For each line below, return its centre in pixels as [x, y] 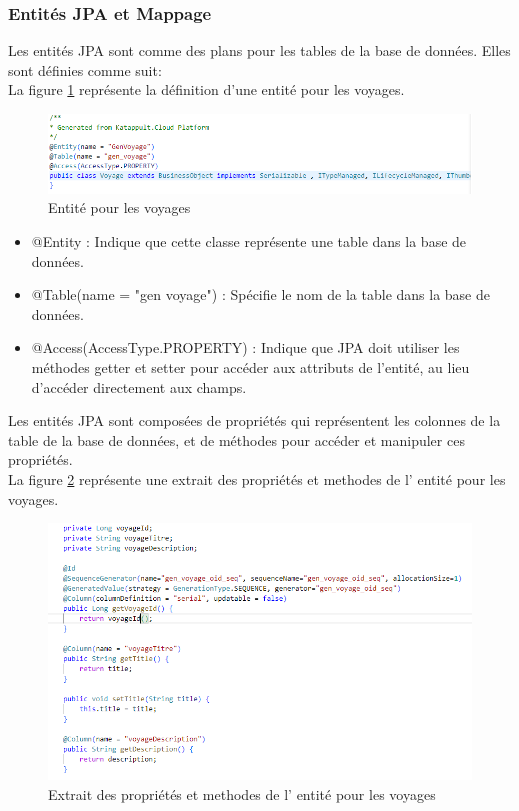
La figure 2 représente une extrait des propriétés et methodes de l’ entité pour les [257, 478]
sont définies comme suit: [85, 69]
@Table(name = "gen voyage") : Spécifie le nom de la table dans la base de [260, 294]
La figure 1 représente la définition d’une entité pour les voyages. [206, 89]
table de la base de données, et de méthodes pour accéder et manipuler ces [236, 439]
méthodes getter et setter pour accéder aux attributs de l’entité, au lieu [250, 367]
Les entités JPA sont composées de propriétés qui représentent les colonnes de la [254, 420]
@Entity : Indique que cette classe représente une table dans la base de [249, 241]
